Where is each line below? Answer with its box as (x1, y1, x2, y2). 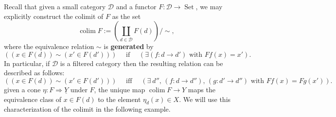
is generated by (104, 41, 154, 51)
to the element (98, 94, 141, 104)
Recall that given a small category (4, 1, 106, 11)
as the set (112, 11, 141, 21)
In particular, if (4, 58, 50, 68)
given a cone (4, 84, 41, 94)
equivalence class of (4, 94, 61, 104)
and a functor (116, 1, 157, 11)
